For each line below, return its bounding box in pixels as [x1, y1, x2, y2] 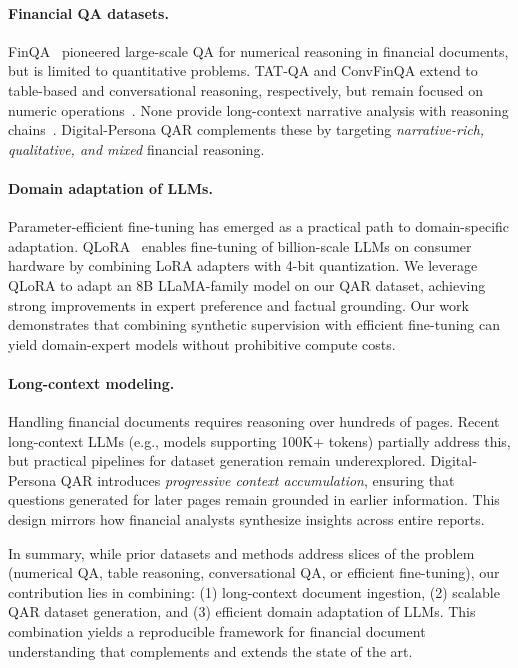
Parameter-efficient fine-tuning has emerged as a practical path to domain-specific [8, 216, 510, 237]
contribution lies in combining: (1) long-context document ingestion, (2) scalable [8, 581, 500, 602]
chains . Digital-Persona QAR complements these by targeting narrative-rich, [8, 119, 485, 140]
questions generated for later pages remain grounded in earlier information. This [8, 489, 500, 510]
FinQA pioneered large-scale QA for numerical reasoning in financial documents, [8, 40, 509, 61]
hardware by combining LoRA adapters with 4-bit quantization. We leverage [8, 255, 478, 276]
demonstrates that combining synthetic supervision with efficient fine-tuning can [8, 314, 501, 335]
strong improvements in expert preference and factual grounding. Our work [8, 294, 469, 315]
